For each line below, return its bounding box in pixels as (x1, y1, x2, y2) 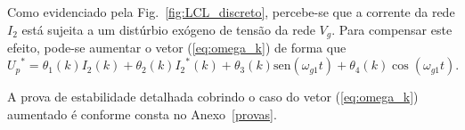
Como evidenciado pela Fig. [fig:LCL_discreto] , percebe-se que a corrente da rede (7, 3, 455, 20)
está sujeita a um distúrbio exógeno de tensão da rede (21, 20, 315, 38)
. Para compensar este (331, 20, 453, 38)
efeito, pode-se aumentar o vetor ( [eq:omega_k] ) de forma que (7, 38, 347, 57)
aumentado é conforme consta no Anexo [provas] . (7, 104, 277, 123)
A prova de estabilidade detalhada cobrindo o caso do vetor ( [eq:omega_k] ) (7, 87, 419, 106)
